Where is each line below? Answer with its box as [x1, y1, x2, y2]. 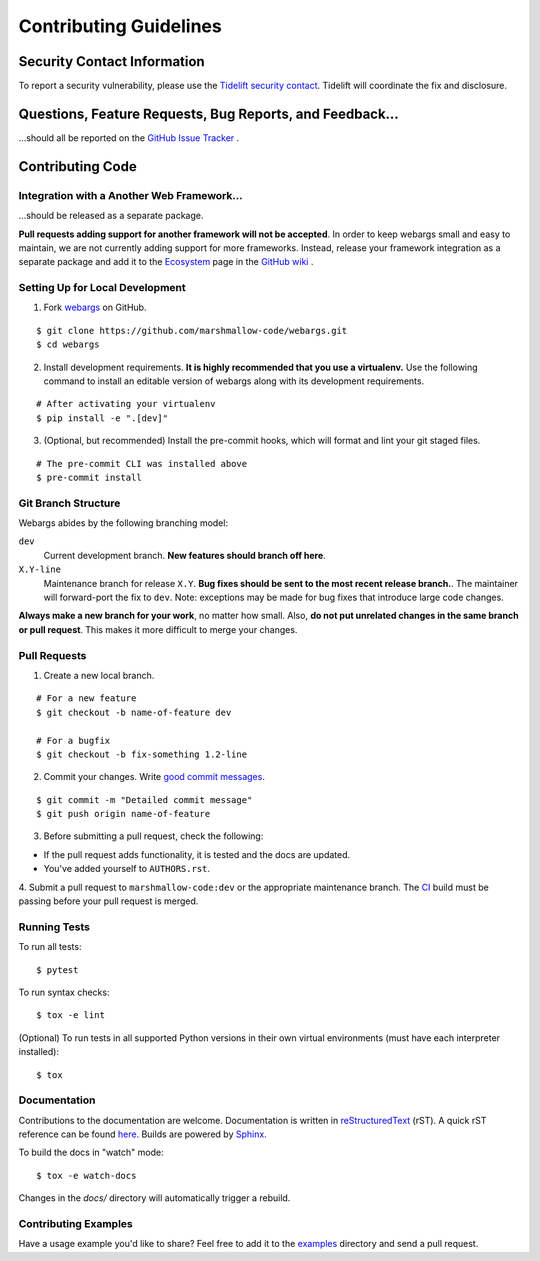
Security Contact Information [18, 53, 205, 70]
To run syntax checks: [18, 986, 110, 998]
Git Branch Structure [18, 496, 121, 510]
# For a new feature [36, 693, 137, 704]
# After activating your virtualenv [36, 398, 216, 410]
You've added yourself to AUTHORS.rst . [43, 863, 210, 875]
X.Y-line [18, 564, 62, 575]
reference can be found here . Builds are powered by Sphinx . [18, 1128, 267, 1140]
